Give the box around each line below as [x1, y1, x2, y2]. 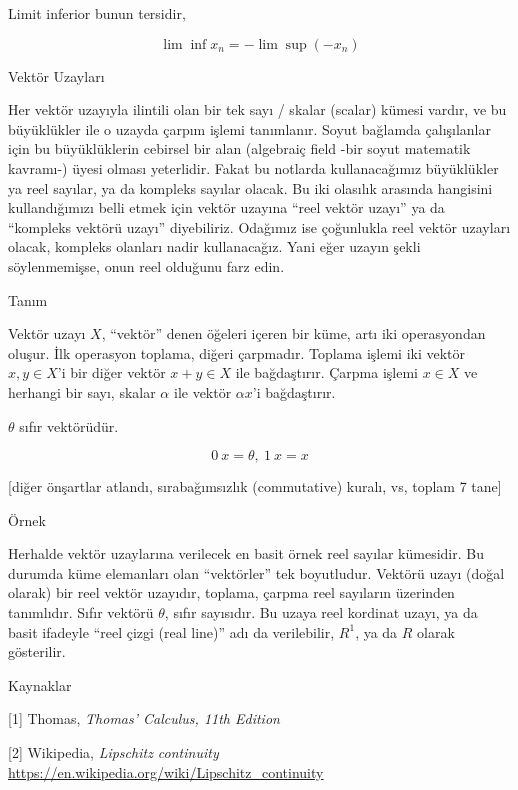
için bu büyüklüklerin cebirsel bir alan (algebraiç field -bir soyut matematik [8, 138, 471, 159]
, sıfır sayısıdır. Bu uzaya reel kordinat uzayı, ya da [164, 602, 478, 623]
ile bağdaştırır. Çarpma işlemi [235, 362, 418, 383]
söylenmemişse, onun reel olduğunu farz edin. [8, 255, 285, 276]
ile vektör [173, 381, 232, 402]
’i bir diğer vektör [57, 362, 166, 383]
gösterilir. [8, 641, 66, 662]
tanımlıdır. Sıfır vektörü [8, 602, 154, 623]
